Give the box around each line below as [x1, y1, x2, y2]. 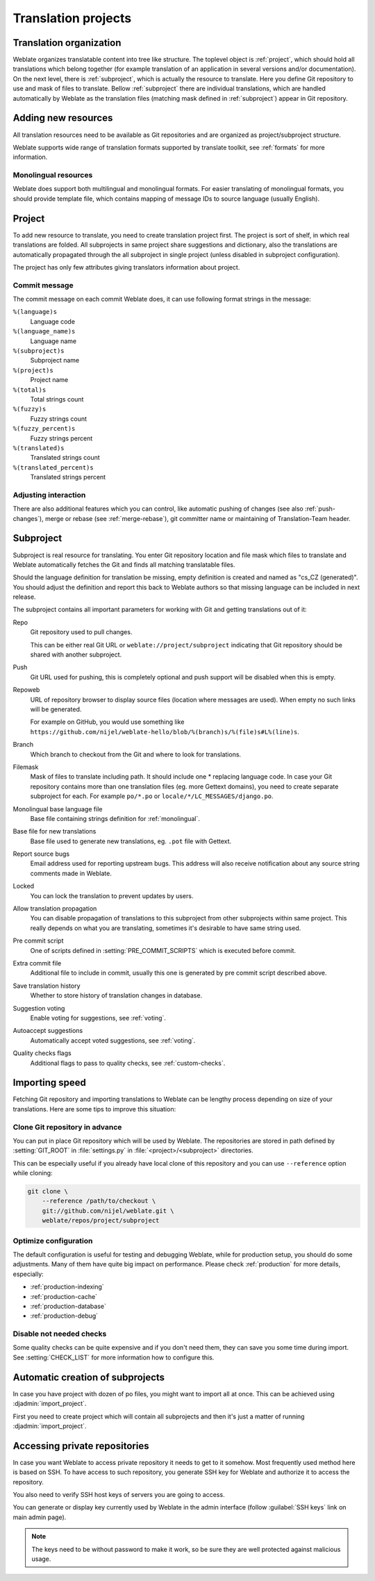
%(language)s [12, 308, 58, 316]
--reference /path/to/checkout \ [42, 1197, 156, 1205]
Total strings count [30, 395, 84, 403]
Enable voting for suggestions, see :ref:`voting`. [30, 1013, 167, 1022]
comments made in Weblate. [30, 869, 112, 877]
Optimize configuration [12, 1236, 93, 1245]
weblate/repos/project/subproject [42, 1216, 160, 1225]
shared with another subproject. [30, 650, 122, 659]
